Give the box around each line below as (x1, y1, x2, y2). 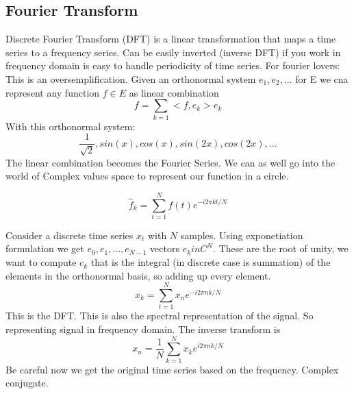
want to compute (5, 255, 77, 269)
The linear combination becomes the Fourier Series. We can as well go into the (5, 155, 336, 169)
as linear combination (129, 85, 219, 99)
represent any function (5, 85, 100, 99)
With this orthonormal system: (5, 119, 136, 133)
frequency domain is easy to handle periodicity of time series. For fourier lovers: (5, 58, 340, 73)
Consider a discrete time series (5, 227, 134, 242)
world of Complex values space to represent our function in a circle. (5, 169, 289, 183)
